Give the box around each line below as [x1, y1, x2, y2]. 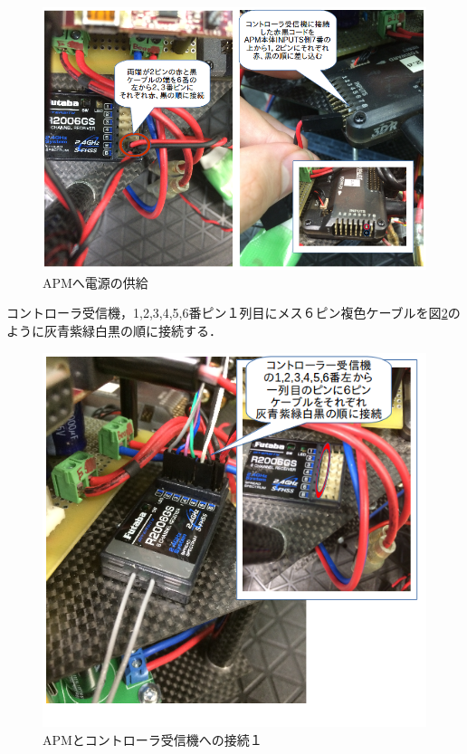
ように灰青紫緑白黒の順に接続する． [6, 321, 222, 340]
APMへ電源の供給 [43, 272, 148, 291]
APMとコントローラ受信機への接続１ [43, 730, 262, 749]
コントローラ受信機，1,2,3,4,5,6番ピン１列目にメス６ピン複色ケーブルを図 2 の [6, 303, 461, 322]
